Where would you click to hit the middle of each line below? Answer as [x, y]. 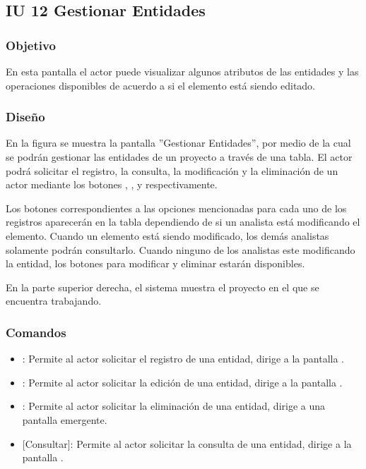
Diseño [25, 117]
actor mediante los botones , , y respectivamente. [112, 184]
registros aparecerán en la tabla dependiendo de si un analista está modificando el [183, 222]
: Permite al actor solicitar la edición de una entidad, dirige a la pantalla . [182, 382]
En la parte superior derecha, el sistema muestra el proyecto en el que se [163, 287]
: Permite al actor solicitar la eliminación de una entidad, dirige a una [174, 406]
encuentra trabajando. [54, 301]
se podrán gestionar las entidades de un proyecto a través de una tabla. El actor [179, 157]
